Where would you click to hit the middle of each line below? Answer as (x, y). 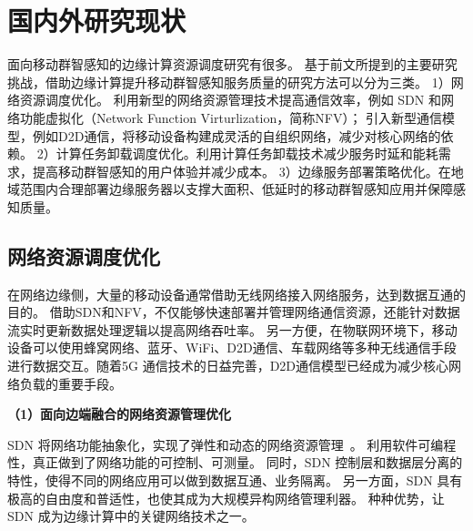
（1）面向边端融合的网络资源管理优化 (120, 414)
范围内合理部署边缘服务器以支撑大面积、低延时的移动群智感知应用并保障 (236, 189)
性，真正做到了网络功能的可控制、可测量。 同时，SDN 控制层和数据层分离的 (235, 462)
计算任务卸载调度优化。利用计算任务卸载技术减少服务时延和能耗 (247, 153)
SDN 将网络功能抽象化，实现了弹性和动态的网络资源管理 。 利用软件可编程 (232, 444)
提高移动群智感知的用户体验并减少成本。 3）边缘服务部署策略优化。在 (242, 171)
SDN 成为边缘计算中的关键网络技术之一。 (131, 516)
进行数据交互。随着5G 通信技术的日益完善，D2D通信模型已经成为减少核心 (228, 366)
